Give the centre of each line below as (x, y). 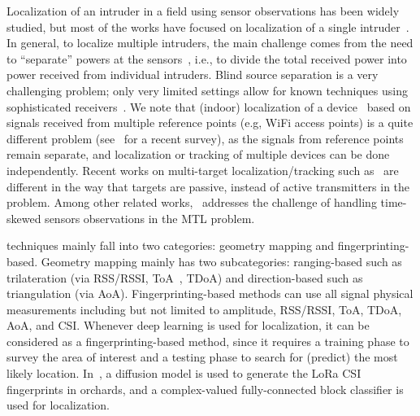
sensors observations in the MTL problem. (150, 218)
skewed (24, 218)
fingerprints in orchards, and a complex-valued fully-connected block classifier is (205, 389)
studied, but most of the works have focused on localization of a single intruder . (208, 26)
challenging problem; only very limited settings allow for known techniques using (207, 90)
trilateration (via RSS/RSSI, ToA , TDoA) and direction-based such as (185, 277)
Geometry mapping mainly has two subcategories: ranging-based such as (221, 261)
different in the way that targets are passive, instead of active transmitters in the (208, 186)
